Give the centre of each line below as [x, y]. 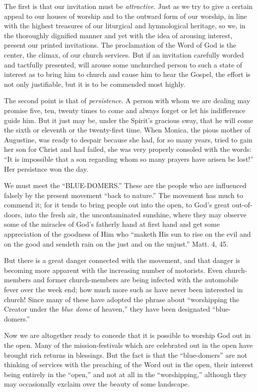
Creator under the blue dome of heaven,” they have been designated [107, 309]
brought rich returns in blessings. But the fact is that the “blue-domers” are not [126, 355]
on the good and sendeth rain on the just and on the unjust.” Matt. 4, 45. [116, 243]
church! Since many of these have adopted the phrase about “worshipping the [122, 299]
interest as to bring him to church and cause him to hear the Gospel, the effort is [127, 74]
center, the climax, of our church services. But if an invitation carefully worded [124, 54]
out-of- [242, 205]
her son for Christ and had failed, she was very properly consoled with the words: [128, 149]
